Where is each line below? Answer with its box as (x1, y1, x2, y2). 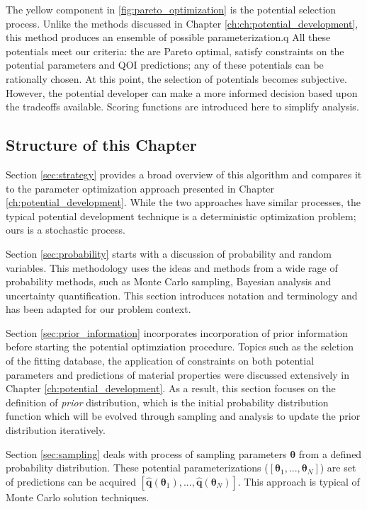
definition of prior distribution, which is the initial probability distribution (6, 394, 329, 409)
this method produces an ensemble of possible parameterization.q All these (6, 30, 331, 45)
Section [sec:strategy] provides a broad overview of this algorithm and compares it (6, 166, 362, 181)
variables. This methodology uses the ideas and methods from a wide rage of (6, 260, 338, 275)
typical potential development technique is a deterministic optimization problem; (6, 208, 356, 223)
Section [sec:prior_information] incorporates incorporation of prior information (6, 325, 348, 340)
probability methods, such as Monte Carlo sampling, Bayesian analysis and (6, 274, 332, 289)
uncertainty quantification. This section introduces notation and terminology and (6, 287, 358, 302)
